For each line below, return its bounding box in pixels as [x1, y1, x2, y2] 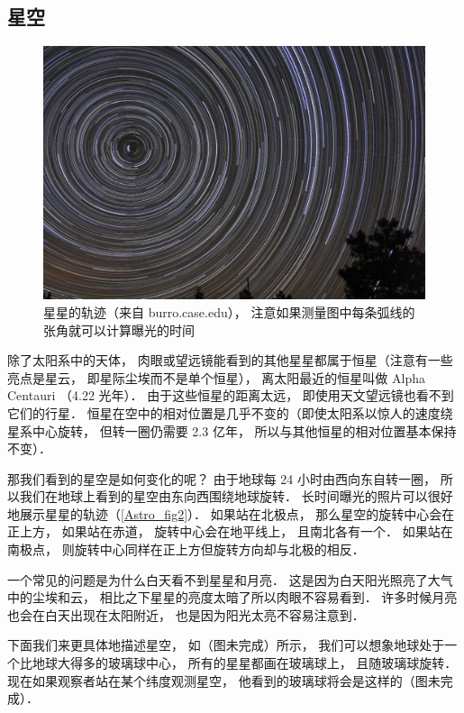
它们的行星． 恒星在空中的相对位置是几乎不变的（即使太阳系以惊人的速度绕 [7, 403, 453, 422]
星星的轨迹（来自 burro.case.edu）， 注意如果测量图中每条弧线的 [43, 302, 415, 321]
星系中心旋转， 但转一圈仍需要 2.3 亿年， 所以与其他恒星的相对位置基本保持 [7, 421, 457, 440]
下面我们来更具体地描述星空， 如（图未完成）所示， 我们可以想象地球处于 [7, 635, 445, 654]
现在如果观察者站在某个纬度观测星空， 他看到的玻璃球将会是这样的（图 [7, 671, 428, 690]
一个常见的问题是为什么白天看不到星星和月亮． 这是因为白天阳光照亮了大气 [7, 570, 453, 589]
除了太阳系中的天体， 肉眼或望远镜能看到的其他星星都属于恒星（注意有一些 [7, 351, 453, 370]
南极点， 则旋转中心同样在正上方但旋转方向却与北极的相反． [7, 540, 365, 559]
